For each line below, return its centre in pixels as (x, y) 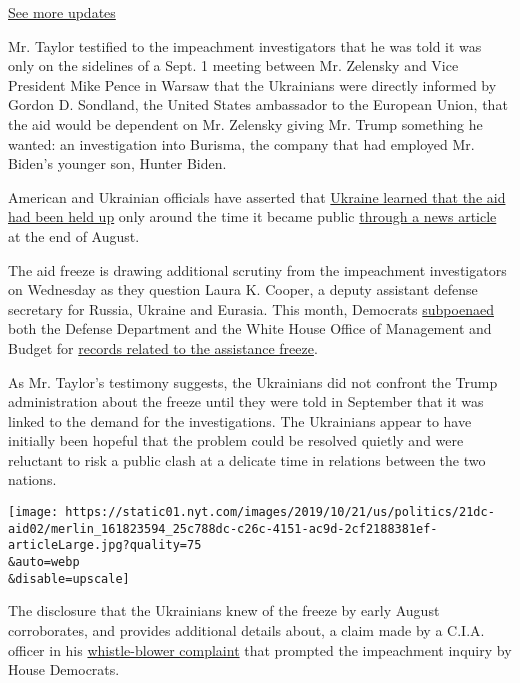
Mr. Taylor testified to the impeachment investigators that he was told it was (245, 45)
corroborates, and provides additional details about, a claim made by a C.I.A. (246, 629)
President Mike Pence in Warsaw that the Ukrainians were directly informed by (252, 84)
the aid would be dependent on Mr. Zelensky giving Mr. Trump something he (245, 123)
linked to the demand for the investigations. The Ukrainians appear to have (240, 420)
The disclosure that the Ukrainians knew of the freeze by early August (224, 610)
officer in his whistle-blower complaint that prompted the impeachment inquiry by (260, 649)
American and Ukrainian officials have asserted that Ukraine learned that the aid (257, 196)
